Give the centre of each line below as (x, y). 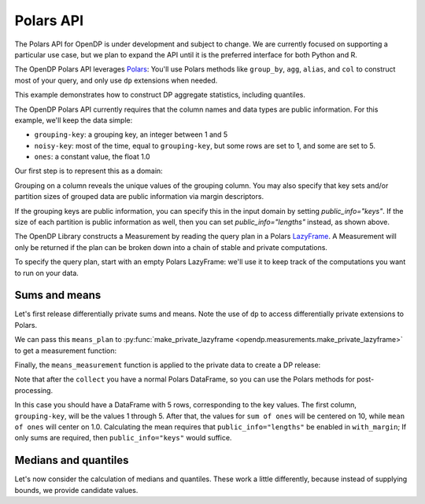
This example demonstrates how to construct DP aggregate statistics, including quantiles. (160, 95)
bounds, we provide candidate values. (76, 490)
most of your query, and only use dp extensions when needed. (116, 80)
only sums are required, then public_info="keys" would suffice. (123, 438)
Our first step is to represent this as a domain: (89, 171)
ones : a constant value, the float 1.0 (92, 156)
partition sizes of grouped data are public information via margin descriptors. (139, 197)
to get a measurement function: (66, 351)
